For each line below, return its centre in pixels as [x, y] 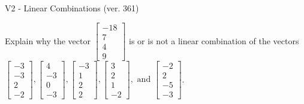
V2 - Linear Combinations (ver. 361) [72, 8]
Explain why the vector [48, 40]
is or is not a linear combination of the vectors [214, 40]
